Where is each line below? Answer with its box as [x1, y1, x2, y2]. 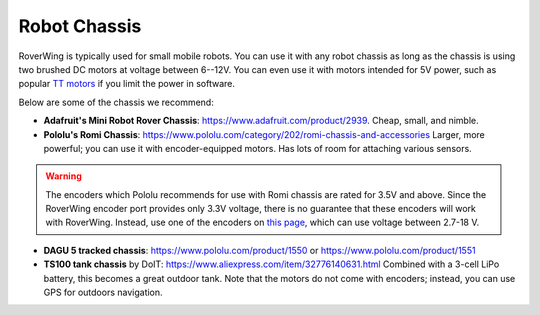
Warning [45, 170, 82, 182]
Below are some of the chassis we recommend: [18, 96, 214, 108]
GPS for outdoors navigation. [43, 286, 164, 299]
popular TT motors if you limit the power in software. [18, 78, 235, 90]
